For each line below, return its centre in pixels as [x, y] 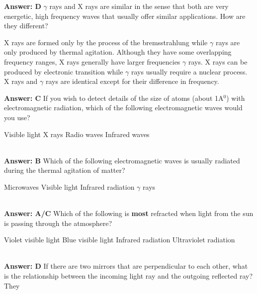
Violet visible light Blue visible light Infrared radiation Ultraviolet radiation [120, 240]
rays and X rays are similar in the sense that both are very [139, 6]
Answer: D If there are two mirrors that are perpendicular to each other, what [126, 266]
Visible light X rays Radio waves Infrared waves [77, 134]
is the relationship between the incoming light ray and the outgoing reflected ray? [128, 276]
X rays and [21, 81]
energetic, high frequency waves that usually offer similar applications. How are [125, 16]
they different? [26, 26]
